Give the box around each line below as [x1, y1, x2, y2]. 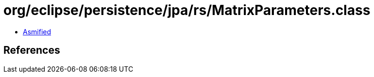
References [3, 44, 60, 57]
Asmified [23, 27, 51, 36]
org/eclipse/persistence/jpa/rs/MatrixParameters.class [3, 2, 371, 18]
